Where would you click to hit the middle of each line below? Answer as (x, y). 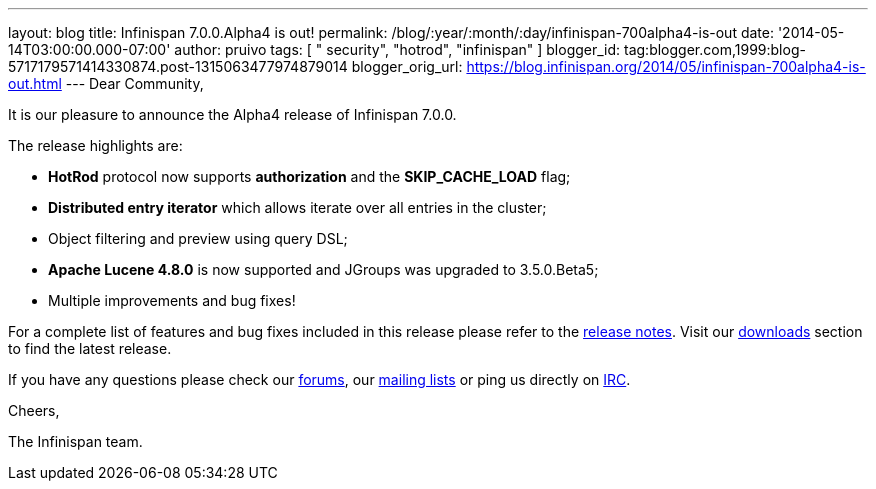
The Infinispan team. (75, 441)
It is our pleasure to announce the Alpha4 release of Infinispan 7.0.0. (232, 114)
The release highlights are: (95, 145)
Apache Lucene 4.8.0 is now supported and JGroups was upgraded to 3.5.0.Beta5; (323, 269)
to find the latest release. (90, 348)
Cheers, (34, 410)
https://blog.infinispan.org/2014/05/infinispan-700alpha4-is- (666, 66)
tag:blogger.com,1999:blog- (715, 49)
